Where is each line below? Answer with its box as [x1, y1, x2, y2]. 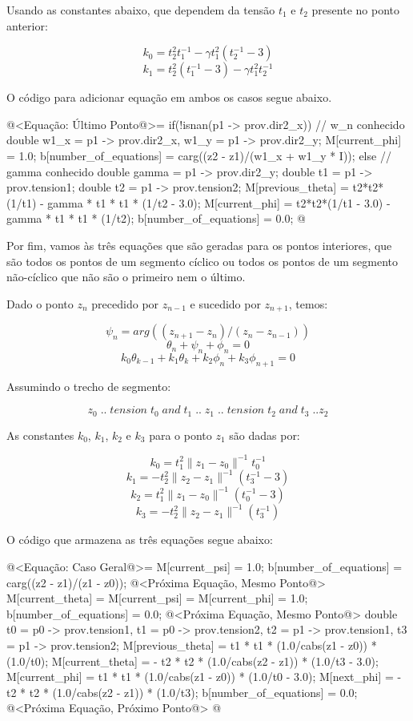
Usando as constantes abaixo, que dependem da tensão [6, 2, 275, 18]
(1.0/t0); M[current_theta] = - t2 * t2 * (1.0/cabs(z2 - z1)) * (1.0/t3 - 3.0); [6, 652, 379, 669]
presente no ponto [311, 2, 399, 18]
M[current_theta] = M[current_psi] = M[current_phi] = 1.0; [6, 590, 308, 606]
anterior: [6, 17, 48, 34]
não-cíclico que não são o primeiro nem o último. [6, 268, 246, 285]
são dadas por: [229, 426, 300, 443]
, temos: [288, 295, 328, 312]
